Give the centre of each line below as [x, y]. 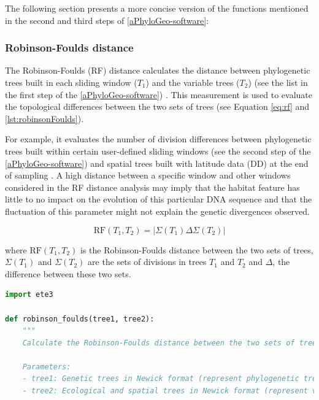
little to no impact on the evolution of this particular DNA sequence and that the [159, 199]
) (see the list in [278, 82]
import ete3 [29, 295]
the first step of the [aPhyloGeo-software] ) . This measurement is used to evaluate [159, 94]
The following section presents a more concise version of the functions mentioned [157, 8]
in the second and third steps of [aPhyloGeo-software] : [107, 20]
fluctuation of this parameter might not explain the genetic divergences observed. [157, 211]
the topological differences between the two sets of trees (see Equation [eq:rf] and [157, 106]
